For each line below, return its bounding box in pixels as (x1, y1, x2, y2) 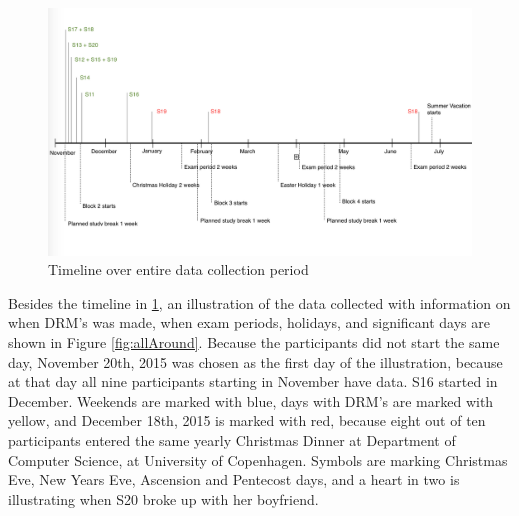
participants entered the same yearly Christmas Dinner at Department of (8, 429, 456, 450)
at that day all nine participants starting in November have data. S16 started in (8, 371, 498, 392)
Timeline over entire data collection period (48, 259, 309, 280)
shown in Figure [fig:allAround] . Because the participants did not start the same (8, 331, 500, 352)
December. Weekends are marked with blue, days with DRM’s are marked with (8, 390, 494, 411)
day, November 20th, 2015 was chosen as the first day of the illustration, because (8, 351, 503, 372)
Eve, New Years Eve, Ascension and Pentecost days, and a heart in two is (8, 469, 460, 490)
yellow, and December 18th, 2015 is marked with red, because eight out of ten (8, 410, 486, 431)
